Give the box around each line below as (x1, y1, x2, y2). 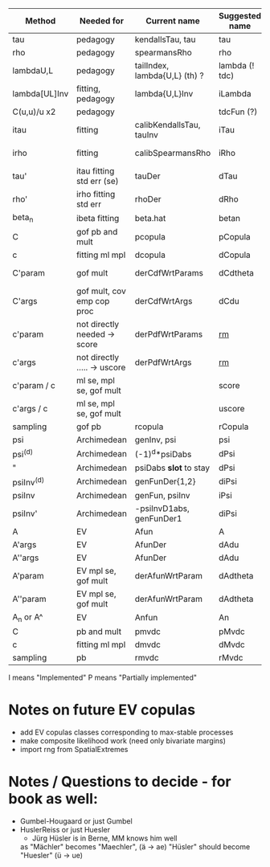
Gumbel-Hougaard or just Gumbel (19, 816, 133, 826)
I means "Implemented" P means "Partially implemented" (8, 673, 198, 682)
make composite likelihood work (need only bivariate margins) (19, 735, 227, 746)
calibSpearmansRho (134, 148, 211, 158)
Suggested (218, 10, 262, 21)
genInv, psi (134, 434, 177, 445)
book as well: (8, 790, 99, 808)
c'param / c (12, 380, 56, 391)
